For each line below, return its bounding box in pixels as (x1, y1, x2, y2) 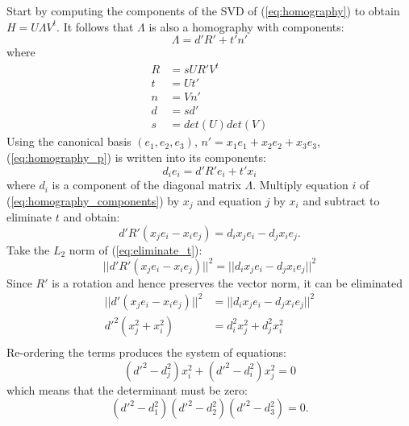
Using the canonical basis (6, 133, 131, 150)
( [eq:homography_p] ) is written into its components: (6, 149, 266, 166)
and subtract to (303, 192, 380, 209)
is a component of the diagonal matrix (52, 176, 241, 193)
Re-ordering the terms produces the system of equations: (6, 344, 286, 360)
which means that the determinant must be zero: (6, 381, 248, 398)
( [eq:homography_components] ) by (6, 192, 180, 209)
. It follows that (56, 18, 134, 35)
